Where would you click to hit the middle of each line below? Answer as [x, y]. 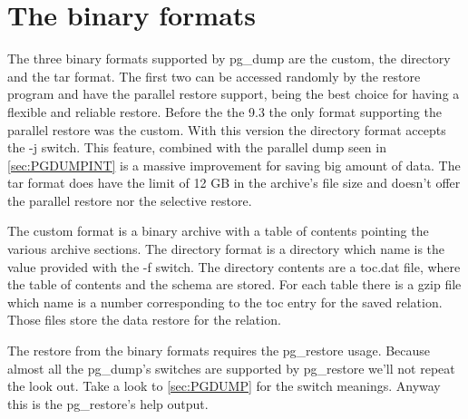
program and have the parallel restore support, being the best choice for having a [234, 94]
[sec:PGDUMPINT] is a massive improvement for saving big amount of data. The [234, 165]
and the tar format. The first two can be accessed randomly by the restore [214, 76]
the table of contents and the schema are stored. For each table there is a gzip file [234, 284]
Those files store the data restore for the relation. [144, 320]
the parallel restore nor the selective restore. [130, 200]
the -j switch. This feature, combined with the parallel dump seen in [197, 147]
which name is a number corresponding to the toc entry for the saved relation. [225, 302]
